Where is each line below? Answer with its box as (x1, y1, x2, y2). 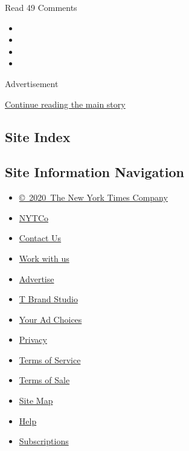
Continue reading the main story (5, 97, 126, 110)
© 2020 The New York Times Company (19, 191, 168, 204)
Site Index (5, 127, 71, 146)
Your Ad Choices (19, 313, 82, 325)
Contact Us (19, 232, 62, 244)
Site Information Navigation (5, 163, 184, 181)
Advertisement (5, 77, 59, 89)
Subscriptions (19, 435, 69, 447)
